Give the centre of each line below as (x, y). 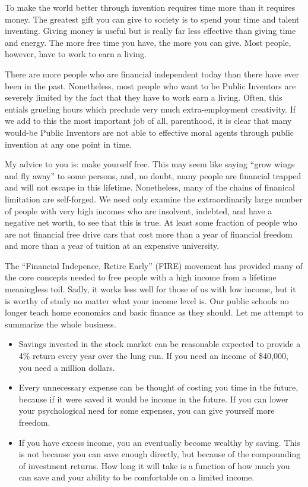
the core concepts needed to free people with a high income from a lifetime (141, 277)
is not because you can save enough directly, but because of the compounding (160, 454)
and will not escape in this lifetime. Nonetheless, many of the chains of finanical (150, 187)
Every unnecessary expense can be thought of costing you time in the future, (158, 387)
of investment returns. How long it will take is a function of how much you (154, 465)
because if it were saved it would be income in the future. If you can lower (153, 399)
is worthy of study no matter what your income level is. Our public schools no (147, 300)
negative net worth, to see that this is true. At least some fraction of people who (151, 222)
